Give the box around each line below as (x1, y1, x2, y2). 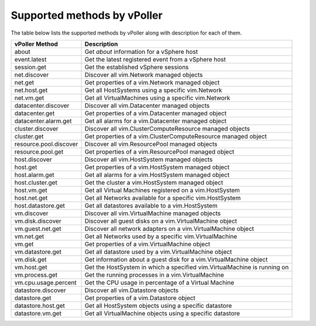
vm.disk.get (14, 255, 47, 263)
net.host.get (14, 86, 48, 94)
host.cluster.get (14, 178, 58, 186)
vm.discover (14, 209, 49, 217)
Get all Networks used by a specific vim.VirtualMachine (84, 232, 238, 240)
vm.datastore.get (14, 247, 61, 256)
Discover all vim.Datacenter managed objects (84, 101, 210, 110)
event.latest (14, 55, 47, 63)
